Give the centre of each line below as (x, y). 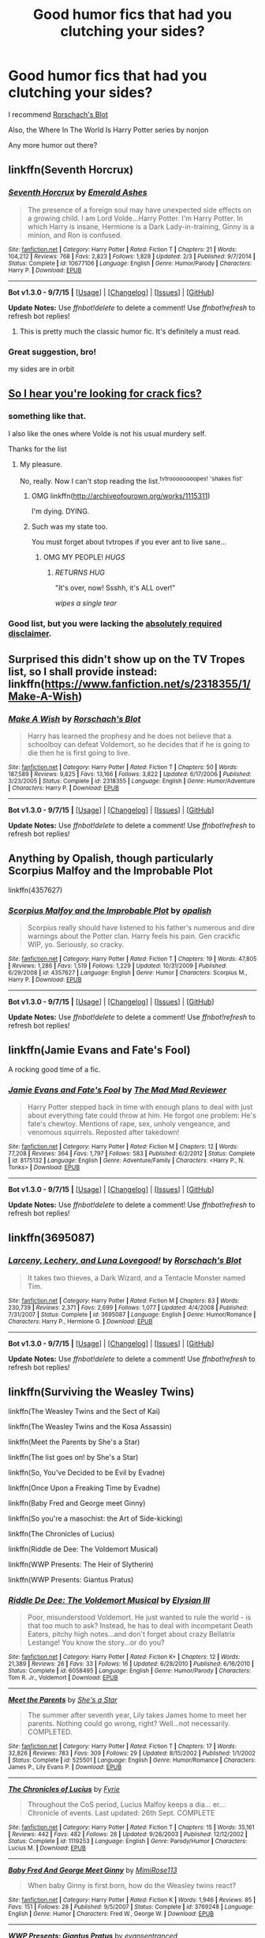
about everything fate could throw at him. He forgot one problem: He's (142, 1115)
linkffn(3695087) (52, 1238)
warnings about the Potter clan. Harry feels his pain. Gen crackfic (134, 936)
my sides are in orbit (41, 368)
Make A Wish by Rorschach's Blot (75, 718)
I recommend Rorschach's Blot (58, 114)
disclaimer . (30, 634)
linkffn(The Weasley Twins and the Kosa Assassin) (90, 1426)
